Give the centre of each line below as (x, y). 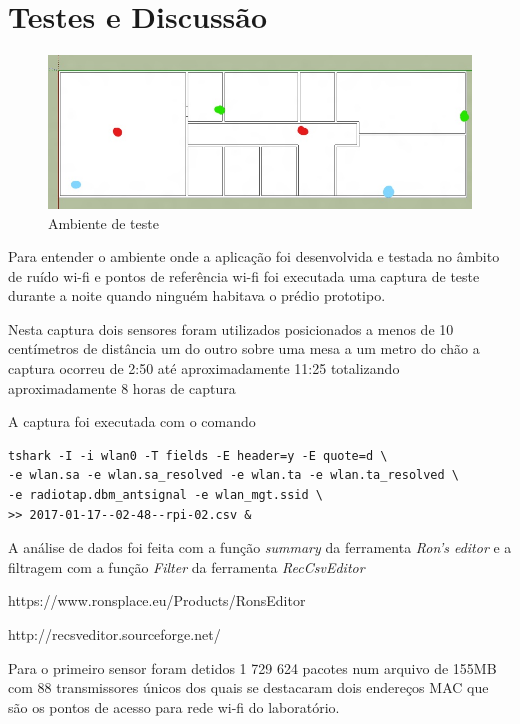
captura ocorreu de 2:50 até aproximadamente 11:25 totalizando (204, 368)
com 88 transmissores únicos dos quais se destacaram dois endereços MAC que (248, 687)
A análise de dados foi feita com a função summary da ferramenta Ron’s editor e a (260, 547)
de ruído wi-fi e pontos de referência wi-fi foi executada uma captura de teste (244, 275)
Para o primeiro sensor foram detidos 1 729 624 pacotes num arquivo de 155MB (252, 667)
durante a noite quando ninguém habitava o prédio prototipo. (197, 295)
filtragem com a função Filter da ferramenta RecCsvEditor (186, 566)
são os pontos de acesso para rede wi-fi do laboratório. (174, 706)
